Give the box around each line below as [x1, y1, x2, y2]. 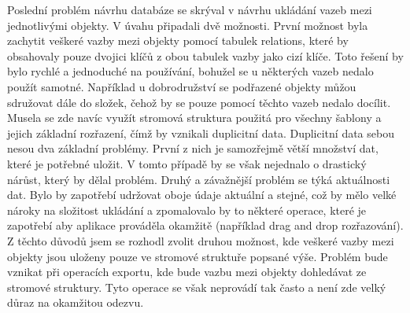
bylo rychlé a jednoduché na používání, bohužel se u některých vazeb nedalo [7, 63, 374, 79]
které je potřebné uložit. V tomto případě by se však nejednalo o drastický [7, 155, 367, 171]
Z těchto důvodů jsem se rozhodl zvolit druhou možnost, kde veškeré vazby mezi [7, 232, 394, 249]
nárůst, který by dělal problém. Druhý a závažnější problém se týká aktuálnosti [7, 171, 390, 187]
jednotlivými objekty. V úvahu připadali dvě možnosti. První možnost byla [7, 17, 368, 33]
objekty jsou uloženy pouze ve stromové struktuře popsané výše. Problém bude [7, 248, 388, 264]
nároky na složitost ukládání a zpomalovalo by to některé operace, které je [7, 201, 367, 218]
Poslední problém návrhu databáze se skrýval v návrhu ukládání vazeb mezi [7, 2, 372, 17]
